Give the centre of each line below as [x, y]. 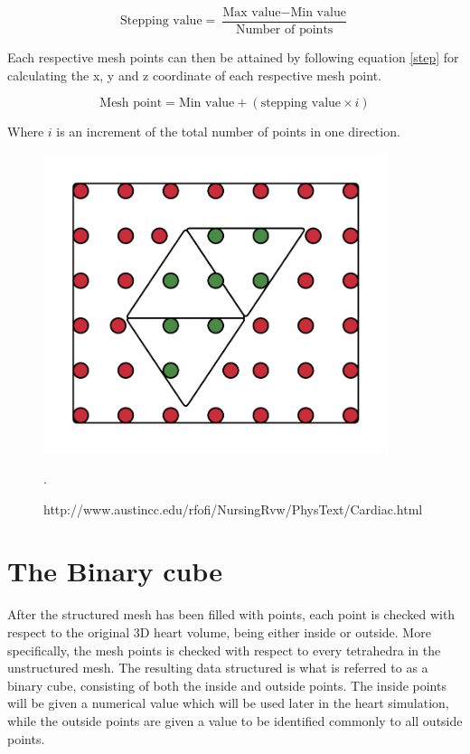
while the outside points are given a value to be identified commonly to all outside [235, 720]
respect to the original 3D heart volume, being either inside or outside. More [219, 631]
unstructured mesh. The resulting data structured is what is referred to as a [218, 668]
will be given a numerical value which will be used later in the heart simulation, [228, 703]
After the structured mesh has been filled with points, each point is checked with [231, 614]
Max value [252, 13]
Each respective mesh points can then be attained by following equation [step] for [233, 57]
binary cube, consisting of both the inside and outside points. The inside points [227, 685]
